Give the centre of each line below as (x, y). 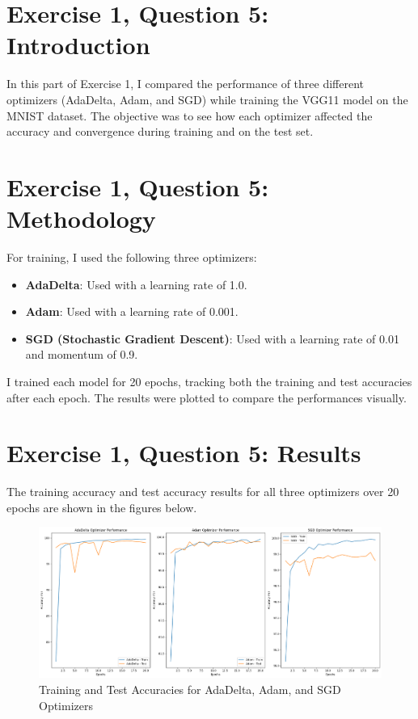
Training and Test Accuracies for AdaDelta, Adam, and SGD (190, 689)
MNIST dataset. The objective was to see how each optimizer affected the (190, 115)
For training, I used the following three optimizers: (132, 257)
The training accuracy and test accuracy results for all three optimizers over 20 (203, 492)
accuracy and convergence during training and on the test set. (160, 131)
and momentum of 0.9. (82, 354)
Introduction (78, 45)
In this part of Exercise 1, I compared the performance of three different (185, 84)
